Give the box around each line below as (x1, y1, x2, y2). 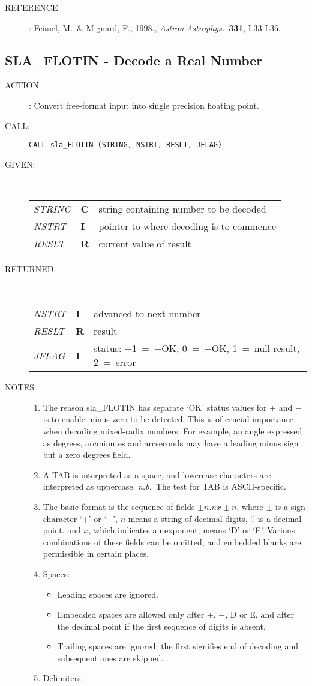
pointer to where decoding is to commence (98, 219, 277, 234)
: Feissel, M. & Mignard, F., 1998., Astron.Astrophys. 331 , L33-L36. (29, 21, 281, 34)
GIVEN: (5, 157, 35, 170)
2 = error (94, 355, 136, 369)
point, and (43, 524, 81, 536)
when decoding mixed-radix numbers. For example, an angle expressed (43, 424, 302, 437)
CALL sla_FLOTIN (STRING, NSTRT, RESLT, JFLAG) (29, 141, 223, 150)
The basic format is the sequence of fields (43, 500, 195, 512)
